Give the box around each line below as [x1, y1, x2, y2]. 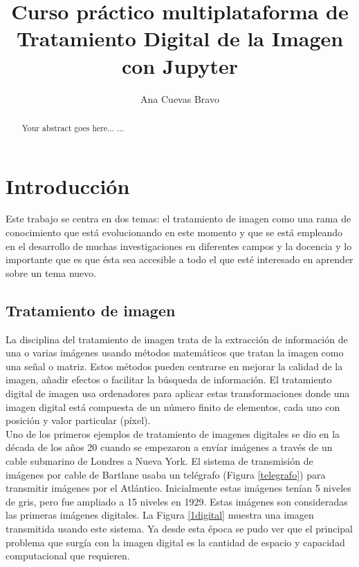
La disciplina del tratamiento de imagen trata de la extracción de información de [6, 331, 348, 346]
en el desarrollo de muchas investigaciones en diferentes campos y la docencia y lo [6, 238, 352, 253]
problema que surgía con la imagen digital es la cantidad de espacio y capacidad [6, 535, 345, 549]
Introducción [6, 171, 130, 200]
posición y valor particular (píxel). [6, 413, 151, 427]
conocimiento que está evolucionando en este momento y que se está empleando [6, 225, 343, 240]
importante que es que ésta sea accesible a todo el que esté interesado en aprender [6, 252, 353, 267]
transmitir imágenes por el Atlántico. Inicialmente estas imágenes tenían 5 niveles [6, 481, 351, 495]
